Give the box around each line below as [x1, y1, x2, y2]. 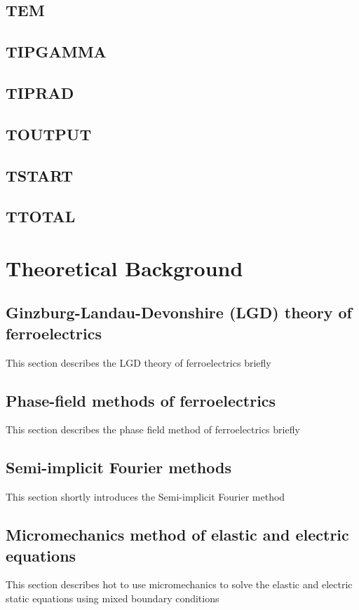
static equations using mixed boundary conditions [6, 591, 219, 606]
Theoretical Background [6, 253, 243, 282]
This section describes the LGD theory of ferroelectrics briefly [6, 355, 271, 370]
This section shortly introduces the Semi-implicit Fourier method [6, 489, 285, 504]
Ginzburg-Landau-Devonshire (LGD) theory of [6, 301, 352, 323]
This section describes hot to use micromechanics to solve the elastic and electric [6, 577, 353, 592]
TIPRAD [6, 81, 74, 103]
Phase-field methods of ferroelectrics [6, 389, 276, 411]
